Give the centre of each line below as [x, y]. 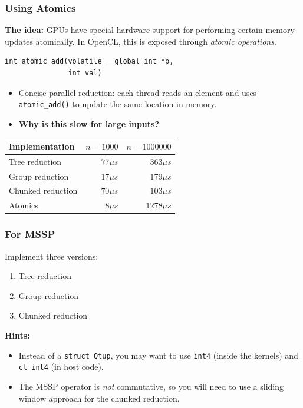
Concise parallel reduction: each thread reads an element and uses [138, 92]
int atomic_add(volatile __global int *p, [89, 62]
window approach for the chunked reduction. [99, 398]
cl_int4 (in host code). [61, 366]
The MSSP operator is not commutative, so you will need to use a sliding [151, 386]
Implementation [42, 146]
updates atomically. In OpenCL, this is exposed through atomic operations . [141, 41]
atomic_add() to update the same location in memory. [118, 104]
